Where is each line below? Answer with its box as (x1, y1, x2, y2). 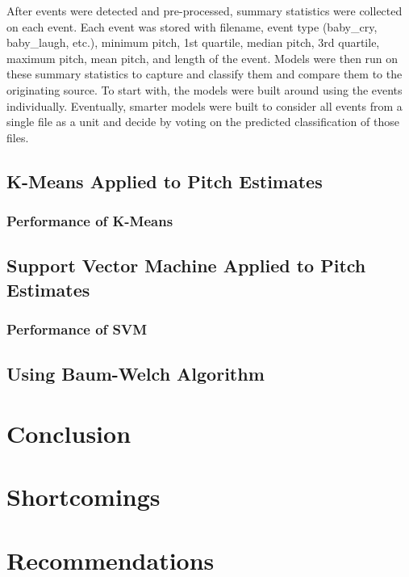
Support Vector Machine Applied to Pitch (6, 253, 366, 278)
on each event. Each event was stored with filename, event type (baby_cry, (6, 18, 378, 35)
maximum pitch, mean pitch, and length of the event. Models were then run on (6, 49, 399, 66)
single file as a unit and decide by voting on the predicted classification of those (6, 113, 399, 130)
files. (6, 128, 29, 145)
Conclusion (6, 416, 131, 449)
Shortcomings (6, 480, 161, 513)
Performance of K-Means (6, 211, 173, 231)
